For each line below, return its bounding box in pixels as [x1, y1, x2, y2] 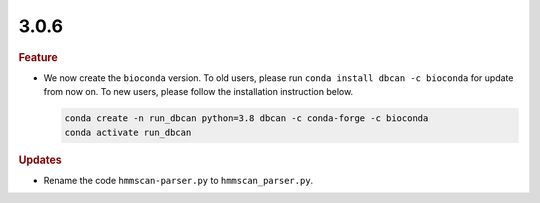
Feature [18, 50, 59, 64]
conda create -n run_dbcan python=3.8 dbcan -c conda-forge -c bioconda [64, 113, 429, 124]
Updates [18, 153, 62, 167]
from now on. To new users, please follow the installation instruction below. [43, 86, 354, 98]
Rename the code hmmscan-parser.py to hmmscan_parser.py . [43, 174, 314, 186]
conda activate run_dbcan [64, 126, 192, 138]
